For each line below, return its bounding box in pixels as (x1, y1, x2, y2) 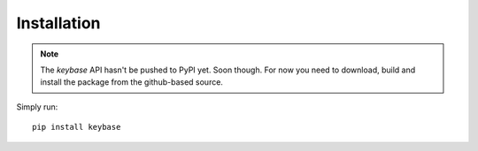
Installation (16, 13, 101, 33)
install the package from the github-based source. (40, 77, 223, 87)
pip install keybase (32, 122, 121, 132)
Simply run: (16, 102, 58, 112)
